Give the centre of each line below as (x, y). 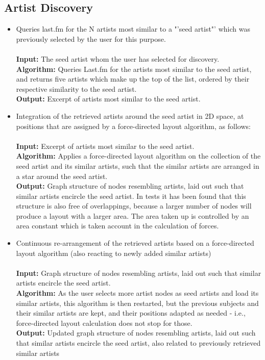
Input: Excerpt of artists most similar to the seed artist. (105, 146)
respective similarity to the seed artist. (76, 88)
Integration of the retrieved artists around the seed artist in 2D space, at (130, 115)
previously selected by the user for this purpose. (91, 38)
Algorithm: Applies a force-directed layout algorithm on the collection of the (138, 156)
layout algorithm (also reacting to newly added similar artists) (114, 253)
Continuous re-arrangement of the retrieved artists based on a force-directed (135, 243)
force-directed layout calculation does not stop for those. (104, 323)
